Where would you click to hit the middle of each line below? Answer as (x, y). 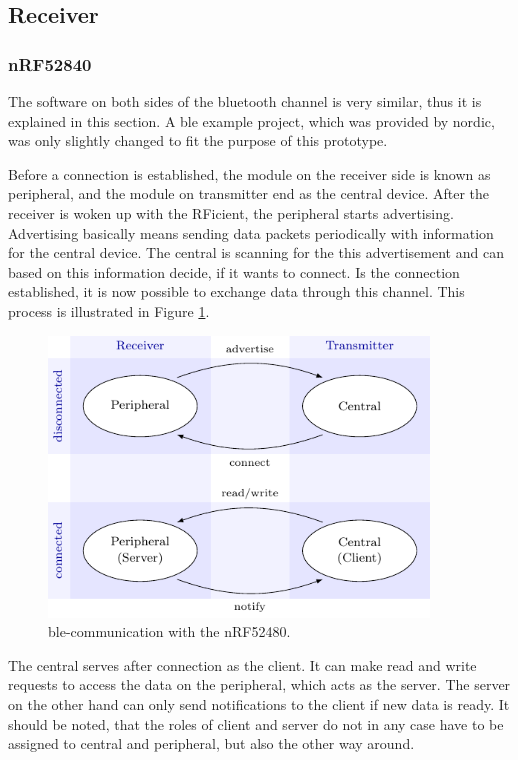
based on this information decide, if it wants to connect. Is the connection (234, 271)
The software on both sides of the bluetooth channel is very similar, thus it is (245, 101)
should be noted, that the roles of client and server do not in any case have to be (256, 723)
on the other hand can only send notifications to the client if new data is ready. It (259, 704)
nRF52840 (50, 63)
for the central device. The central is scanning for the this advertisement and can (256, 252)
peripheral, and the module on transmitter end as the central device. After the (249, 193)
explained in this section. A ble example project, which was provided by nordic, (251, 120)
